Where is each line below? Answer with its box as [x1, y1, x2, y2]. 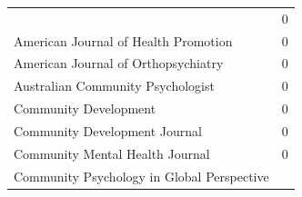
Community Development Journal [14, 121, 202, 140]
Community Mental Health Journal [14, 143, 210, 163]
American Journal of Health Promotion [14, 31, 233, 50]
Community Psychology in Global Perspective [14, 166, 269, 185]
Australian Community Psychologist [14, 76, 215, 95]
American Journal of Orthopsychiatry [14, 54, 224, 73]
